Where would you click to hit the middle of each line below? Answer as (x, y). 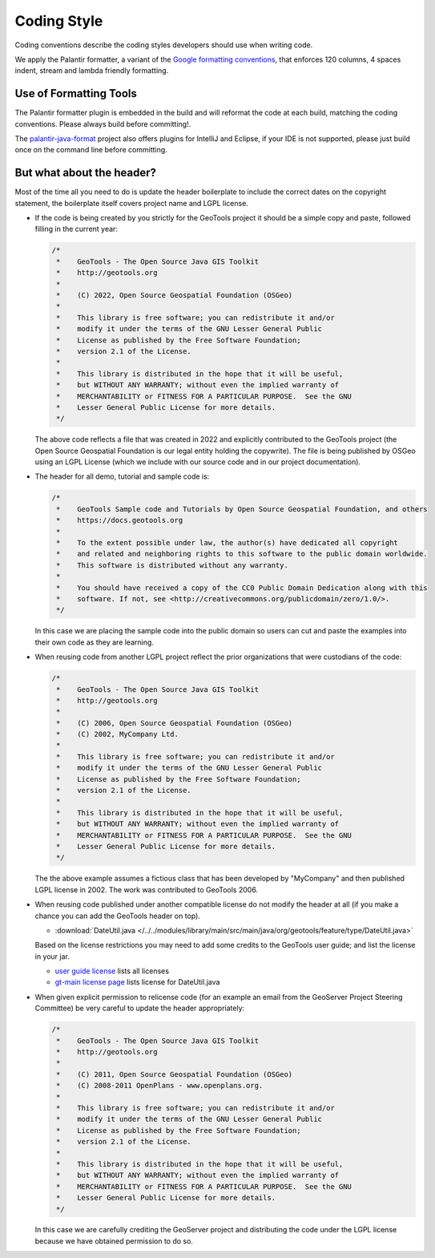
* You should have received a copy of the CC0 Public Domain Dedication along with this (242, 588)
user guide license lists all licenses (112, 971)
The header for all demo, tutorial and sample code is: (122, 476)
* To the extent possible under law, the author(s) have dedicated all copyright (227, 543)
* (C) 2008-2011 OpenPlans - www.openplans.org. (160, 1086)
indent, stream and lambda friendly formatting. (92, 71)
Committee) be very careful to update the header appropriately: (140, 1008)
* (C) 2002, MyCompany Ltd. (118, 734)
